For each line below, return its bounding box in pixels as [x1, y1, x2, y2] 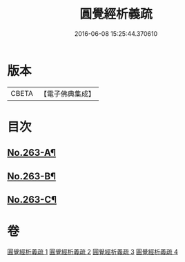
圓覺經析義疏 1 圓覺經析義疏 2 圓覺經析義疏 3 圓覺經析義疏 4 [7, 248, 178, 256]
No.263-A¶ [7, 147, 57, 159]
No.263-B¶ [7, 170, 57, 182]
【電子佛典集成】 [39, 89, 95, 99]
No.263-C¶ [7, 194, 57, 205]
